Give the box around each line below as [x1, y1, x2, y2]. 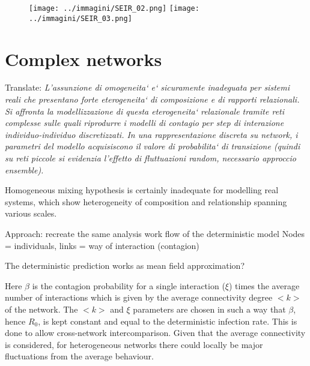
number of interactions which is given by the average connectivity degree [5, 291, 273, 304]
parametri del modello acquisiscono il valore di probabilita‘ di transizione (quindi [5, 140, 300, 152]
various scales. [5, 207, 57, 220]
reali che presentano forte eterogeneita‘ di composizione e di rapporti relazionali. [5, 93, 300, 106]
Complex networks [5, 46, 162, 71]
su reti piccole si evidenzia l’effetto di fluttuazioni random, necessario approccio [5, 152, 296, 164]
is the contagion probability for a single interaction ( [32, 279, 225, 292]
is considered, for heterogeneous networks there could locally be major [5, 338, 263, 350]
